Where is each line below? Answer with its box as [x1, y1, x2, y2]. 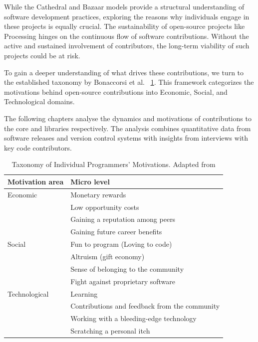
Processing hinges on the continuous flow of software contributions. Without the [4, 30, 249, 41]
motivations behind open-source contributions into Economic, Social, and [4, 86, 228, 97]
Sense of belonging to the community [70, 263, 184, 274]
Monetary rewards [70, 189, 126, 199]
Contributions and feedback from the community [70, 301, 220, 311]
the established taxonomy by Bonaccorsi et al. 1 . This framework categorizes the [4, 77, 254, 87]
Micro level [70, 176, 110, 186]
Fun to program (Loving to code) [70, 239, 172, 249]
